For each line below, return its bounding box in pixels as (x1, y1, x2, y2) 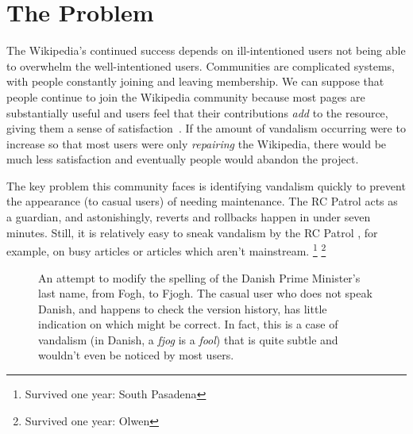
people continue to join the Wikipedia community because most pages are (6, 88, 365, 105)
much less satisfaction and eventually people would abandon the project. (6, 151, 359, 167)
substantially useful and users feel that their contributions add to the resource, (6, 104, 388, 121)
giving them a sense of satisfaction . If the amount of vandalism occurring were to (6, 120, 406, 136)
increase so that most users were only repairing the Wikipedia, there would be (6, 135, 387, 152)
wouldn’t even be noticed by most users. (38, 347, 234, 363)
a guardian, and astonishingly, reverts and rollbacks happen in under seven (6, 209, 371, 225)
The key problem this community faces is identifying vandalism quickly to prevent (6, 177, 406, 194)
